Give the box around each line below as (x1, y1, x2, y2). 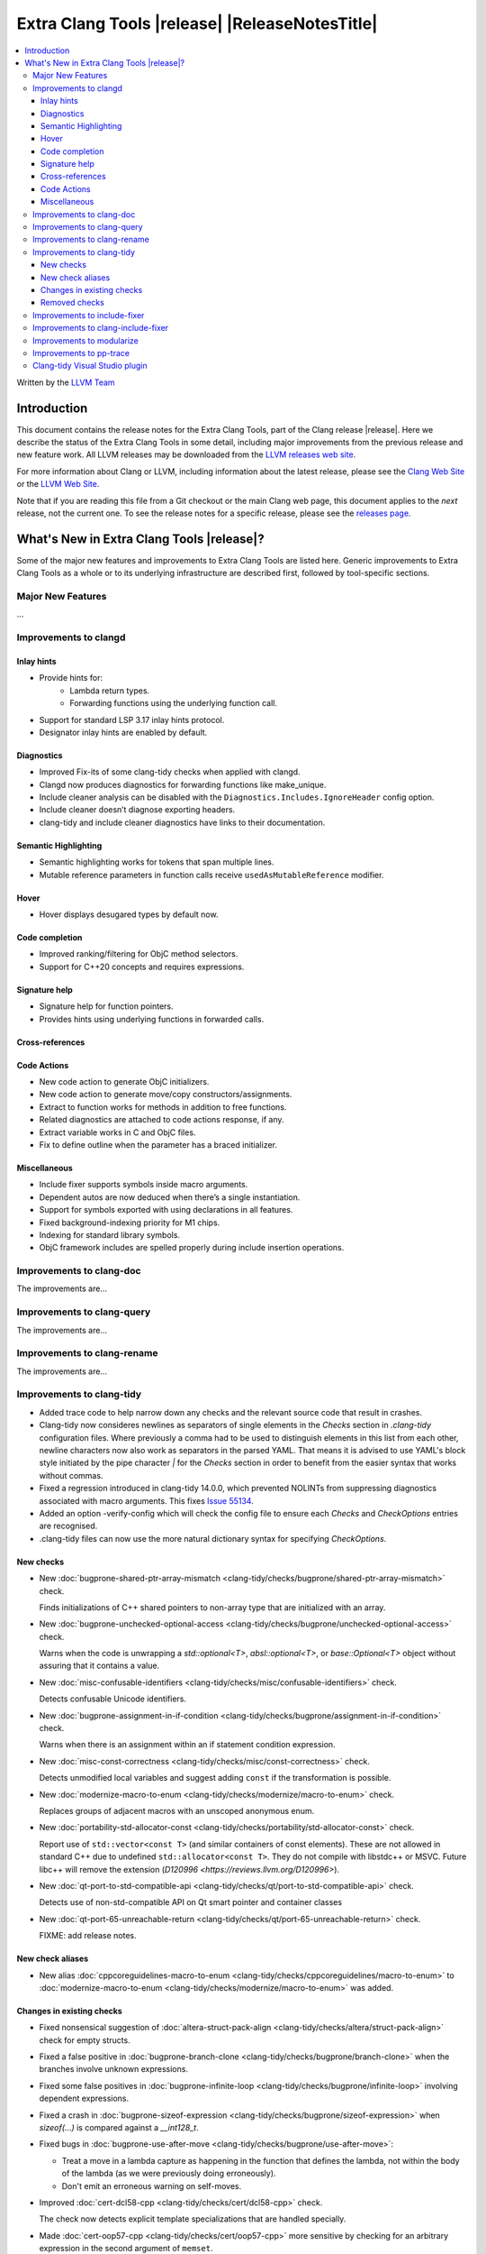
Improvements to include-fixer (32, 309, 145, 320)
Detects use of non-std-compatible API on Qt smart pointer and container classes (39, 1897, 342, 1908)
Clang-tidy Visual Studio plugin (32, 361, 148, 371)
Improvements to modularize (32, 334, 139, 346)
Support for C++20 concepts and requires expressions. (39, 961, 245, 972)
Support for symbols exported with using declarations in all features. (39, 1205, 293, 1215)
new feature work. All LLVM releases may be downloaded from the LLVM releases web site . (16, 449, 356, 460)
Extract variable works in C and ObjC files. (39, 1127, 196, 1138)
